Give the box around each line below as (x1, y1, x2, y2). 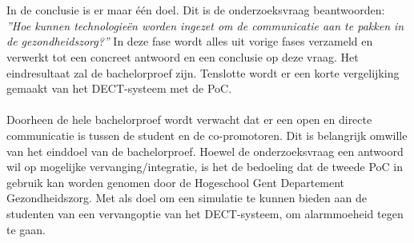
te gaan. (6, 221, 46, 237)
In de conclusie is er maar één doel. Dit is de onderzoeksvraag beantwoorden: (6, 2, 385, 18)
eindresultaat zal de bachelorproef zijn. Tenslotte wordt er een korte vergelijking (6, 64, 400, 81)
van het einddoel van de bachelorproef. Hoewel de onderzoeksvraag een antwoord (6, 142, 404, 159)
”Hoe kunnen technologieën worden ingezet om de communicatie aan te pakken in (6, 17, 404, 34)
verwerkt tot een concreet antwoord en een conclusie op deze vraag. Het (6, 48, 359, 65)
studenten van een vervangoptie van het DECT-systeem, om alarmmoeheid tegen (6, 205, 404, 221)
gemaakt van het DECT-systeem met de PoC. (6, 80, 232, 97)
